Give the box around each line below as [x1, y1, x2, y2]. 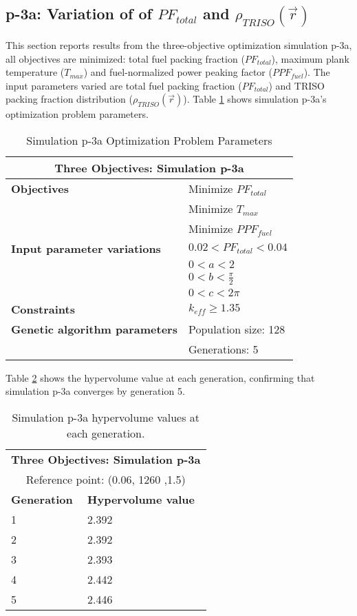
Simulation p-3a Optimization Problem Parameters [26, 132, 272, 149]
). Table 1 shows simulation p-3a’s [183, 92, 327, 106]
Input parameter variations [11, 240, 161, 257]
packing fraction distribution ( [6, 92, 133, 106]
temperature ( [6, 65, 65, 79]
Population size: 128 [188, 320, 285, 337]
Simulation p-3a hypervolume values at [12, 409, 200, 426]
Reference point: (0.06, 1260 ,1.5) [25, 471, 186, 488]
